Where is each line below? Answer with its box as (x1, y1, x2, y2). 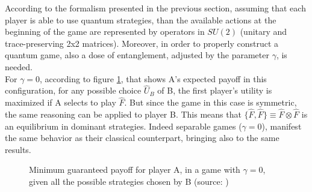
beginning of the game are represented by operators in (5, 25, 205, 38)
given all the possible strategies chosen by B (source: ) (29, 175, 229, 187)
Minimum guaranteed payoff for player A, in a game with (29, 163, 240, 176)
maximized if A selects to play (5, 96, 116, 109)
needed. (5, 60, 33, 73)
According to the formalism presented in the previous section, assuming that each (5, 2, 306, 14)
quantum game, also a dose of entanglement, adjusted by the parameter (5, 49, 269, 61)
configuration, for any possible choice (5, 84, 142, 97)
